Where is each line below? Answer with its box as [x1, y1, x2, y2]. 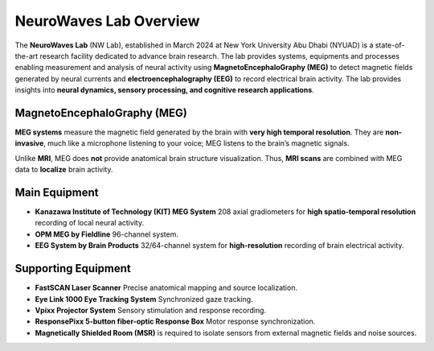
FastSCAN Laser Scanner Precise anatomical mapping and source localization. [35, 283, 297, 293]
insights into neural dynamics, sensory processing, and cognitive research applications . [14, 85, 315, 95]
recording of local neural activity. [35, 218, 145, 228]
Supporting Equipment [14, 262, 132, 275]
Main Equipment [14, 186, 99, 199]
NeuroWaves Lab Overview [14, 12, 200, 30]
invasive [14, 138, 44, 148]
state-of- [375, 40, 405, 50]
